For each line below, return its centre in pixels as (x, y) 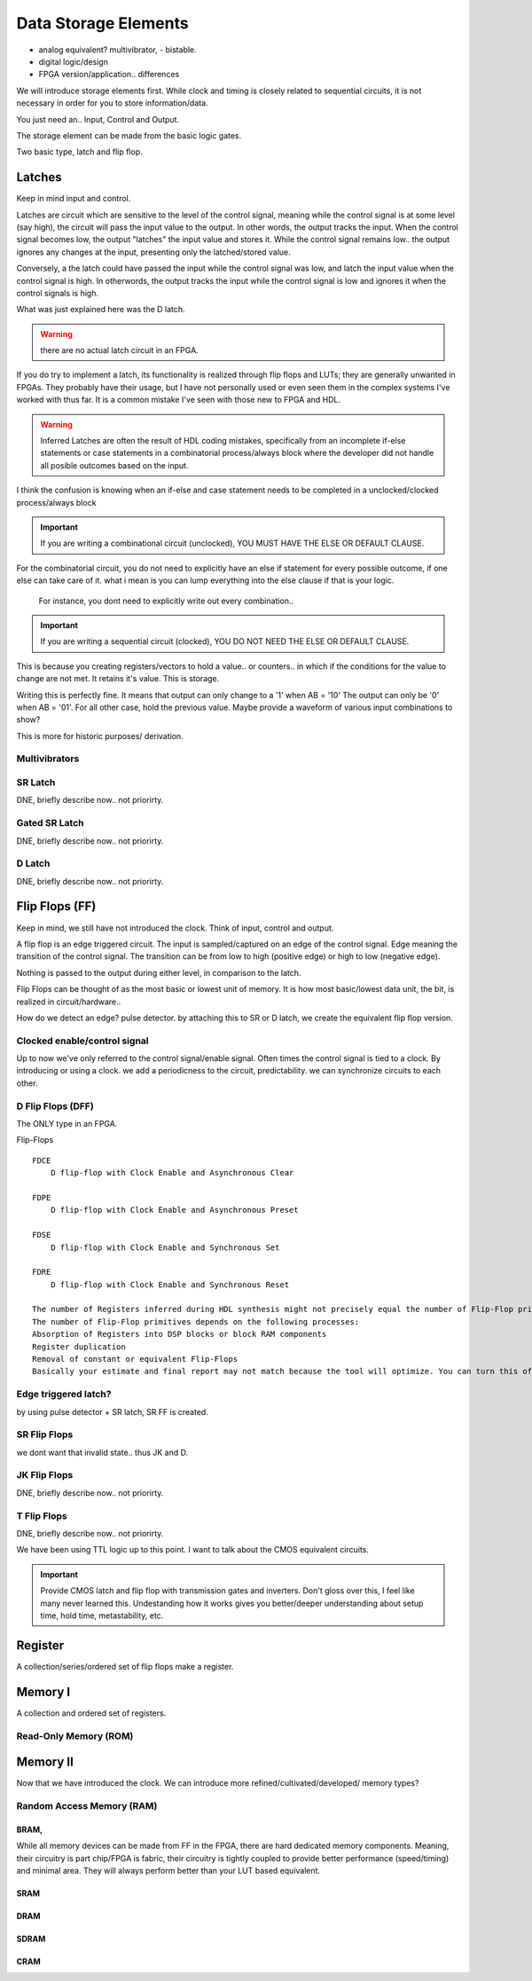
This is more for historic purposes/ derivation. (100, 735)
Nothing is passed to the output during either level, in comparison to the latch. (159, 972)
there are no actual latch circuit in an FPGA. (119, 350)
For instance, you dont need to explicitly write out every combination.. (166, 601)
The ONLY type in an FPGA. (67, 1123)
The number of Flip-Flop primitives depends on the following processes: (196, 1321)
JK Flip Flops (45, 1475)
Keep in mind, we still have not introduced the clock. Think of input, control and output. (175, 928)
